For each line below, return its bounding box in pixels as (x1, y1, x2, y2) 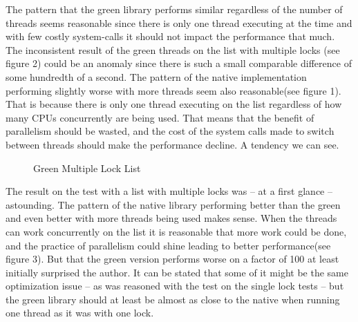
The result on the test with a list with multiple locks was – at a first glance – (6, 184, 332, 198)
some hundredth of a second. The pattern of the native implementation (6, 69, 307, 84)
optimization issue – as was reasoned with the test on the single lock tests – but (6, 278, 344, 293)
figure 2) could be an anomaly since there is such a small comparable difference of (6, 56, 352, 70)
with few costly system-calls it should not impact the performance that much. (6, 29, 335, 44)
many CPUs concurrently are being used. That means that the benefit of (6, 110, 314, 124)
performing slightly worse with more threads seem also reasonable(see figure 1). (6, 83, 341, 97)
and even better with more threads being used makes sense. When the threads (6, 211, 337, 225)
